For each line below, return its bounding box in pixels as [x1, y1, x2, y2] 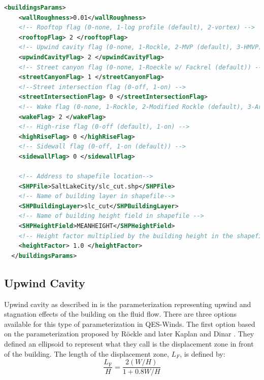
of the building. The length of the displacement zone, [4, 348, 169, 359]
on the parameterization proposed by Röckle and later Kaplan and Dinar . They [4, 328, 254, 339]
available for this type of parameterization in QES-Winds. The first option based [4, 318, 255, 329]
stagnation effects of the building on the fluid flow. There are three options [4, 309, 237, 319]
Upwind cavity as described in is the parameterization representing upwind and [4, 298, 251, 309]
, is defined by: [180, 348, 225, 359]
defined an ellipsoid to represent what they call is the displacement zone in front [4, 338, 254, 349]
